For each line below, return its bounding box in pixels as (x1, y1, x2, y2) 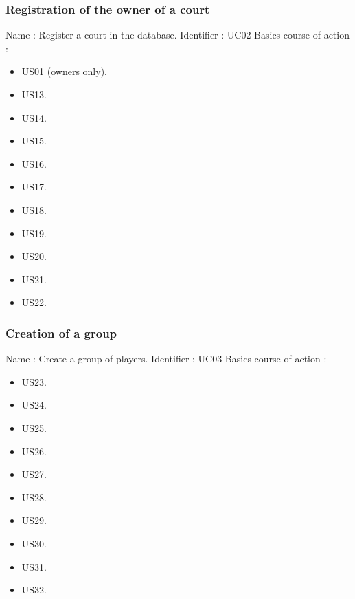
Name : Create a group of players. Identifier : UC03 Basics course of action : (5, 351, 327, 366)
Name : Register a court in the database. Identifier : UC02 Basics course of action (5, 28, 350, 42)
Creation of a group (5, 324, 117, 341)
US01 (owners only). (21, 64, 107, 78)
